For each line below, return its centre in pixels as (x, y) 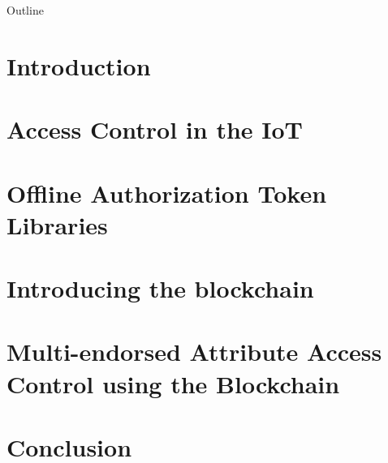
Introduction (79, 65)
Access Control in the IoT (155, 129)
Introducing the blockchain (160, 288)
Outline (25, 10)
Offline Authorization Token (167, 193)
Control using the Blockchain (173, 383)
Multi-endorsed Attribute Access (194, 352)
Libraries (57, 224)
